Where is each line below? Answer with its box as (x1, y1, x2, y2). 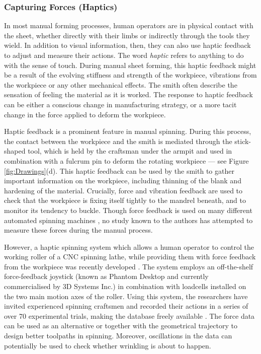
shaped (4, 146, 26, 156)
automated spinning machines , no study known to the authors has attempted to (4, 215, 253, 225)
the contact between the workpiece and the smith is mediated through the (4, 135, 232, 146)
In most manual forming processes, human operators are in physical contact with (4, 20, 253, 31)
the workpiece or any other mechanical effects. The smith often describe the (4, 79, 237, 90)
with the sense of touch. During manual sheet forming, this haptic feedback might (4, 59, 256, 70)
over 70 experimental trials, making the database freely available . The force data (4, 310, 255, 321)
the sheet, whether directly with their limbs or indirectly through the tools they (4, 30, 250, 40)
